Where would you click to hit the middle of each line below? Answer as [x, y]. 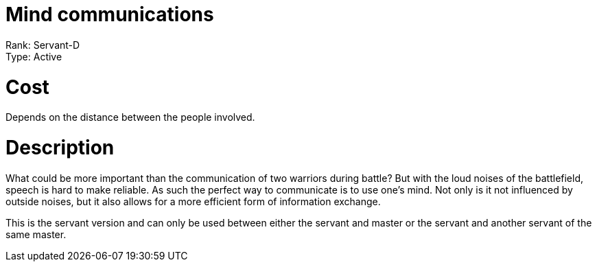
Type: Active [34, 56]
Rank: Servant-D [43, 45]
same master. [36, 234]
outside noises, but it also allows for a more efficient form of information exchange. [193, 201]
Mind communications [110, 14]
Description [60, 148]
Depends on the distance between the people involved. [130, 117]
